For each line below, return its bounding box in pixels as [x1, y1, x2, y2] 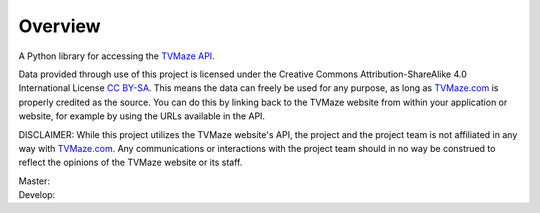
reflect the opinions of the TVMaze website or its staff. [18, 156, 243, 169]
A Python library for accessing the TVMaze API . [18, 50, 215, 62]
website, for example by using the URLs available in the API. [18, 110, 265, 122]
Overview [18, 15, 101, 37]
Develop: [18, 189, 56, 201]
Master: [18, 175, 50, 187]
